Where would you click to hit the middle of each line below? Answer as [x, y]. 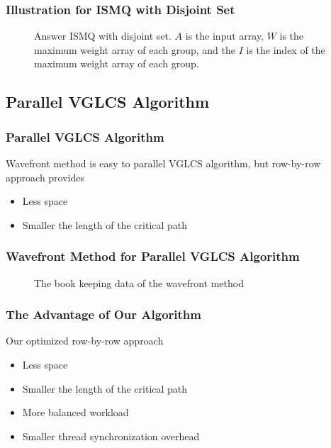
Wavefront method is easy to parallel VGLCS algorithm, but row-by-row [163, 163]
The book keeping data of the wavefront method [139, 282]
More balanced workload [75, 412]
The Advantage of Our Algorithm [103, 314]
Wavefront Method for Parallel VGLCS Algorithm [153, 256]
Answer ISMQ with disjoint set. [103, 36]
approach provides [45, 177]
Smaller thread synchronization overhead [111, 436]
